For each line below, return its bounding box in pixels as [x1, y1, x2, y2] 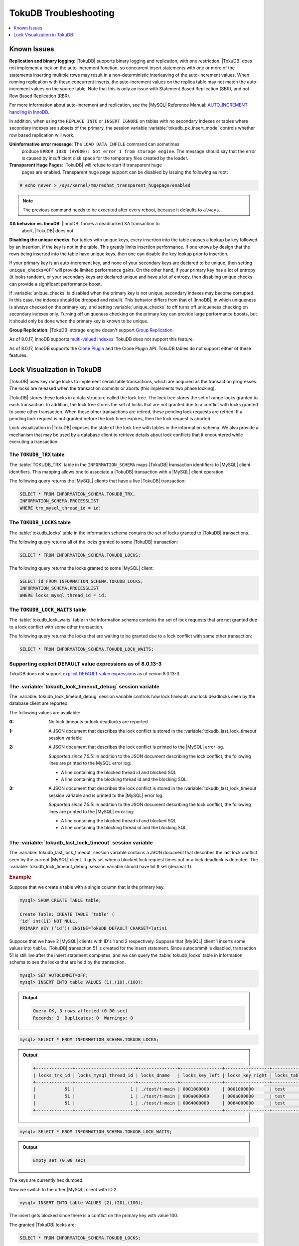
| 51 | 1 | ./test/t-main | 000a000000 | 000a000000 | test [33, 1093, 286, 1099]
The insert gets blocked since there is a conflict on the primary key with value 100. [9, 1213, 179, 1219]
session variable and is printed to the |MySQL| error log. [48, 792, 164, 798]
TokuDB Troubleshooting [9, 7, 115, 18]
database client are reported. [9, 700, 69, 706]
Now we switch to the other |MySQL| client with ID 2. [9, 1186, 118, 1192]
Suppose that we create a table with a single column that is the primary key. [9, 884, 165, 890]
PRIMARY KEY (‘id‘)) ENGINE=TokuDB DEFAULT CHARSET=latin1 [19, 925, 167, 931]
